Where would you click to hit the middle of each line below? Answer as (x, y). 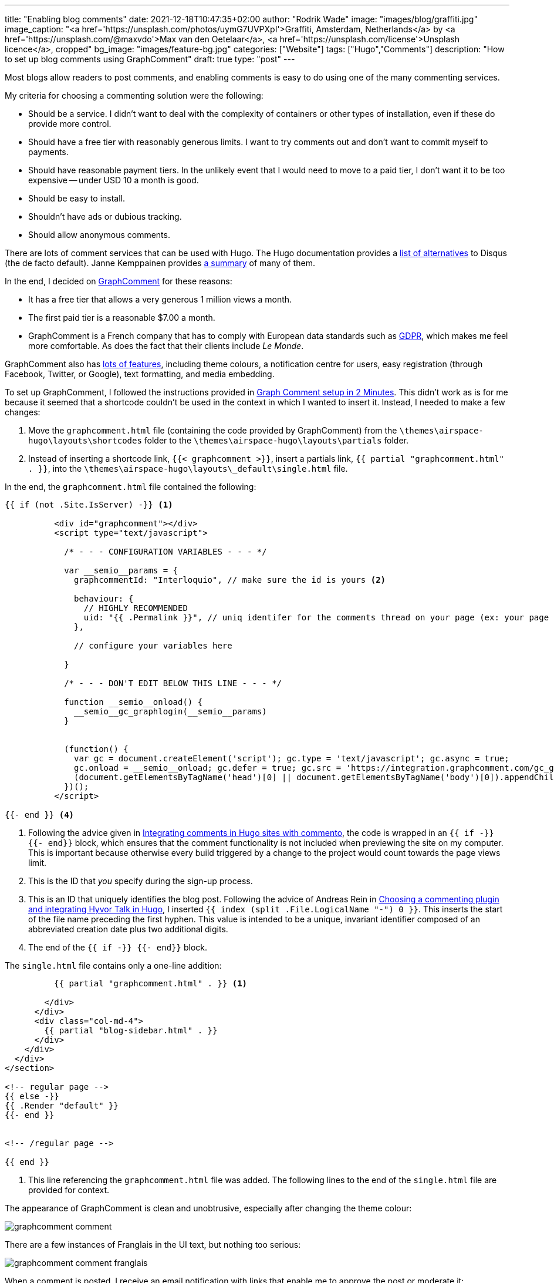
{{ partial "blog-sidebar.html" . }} (131, 1030)
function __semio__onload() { (134, 702)
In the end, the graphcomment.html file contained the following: (131, 487)
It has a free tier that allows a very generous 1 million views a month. (160, 299)
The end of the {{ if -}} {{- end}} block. (118, 947)
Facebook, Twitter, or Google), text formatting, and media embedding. (140, 374)
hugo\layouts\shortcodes (85, 441)
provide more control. (70, 124)
